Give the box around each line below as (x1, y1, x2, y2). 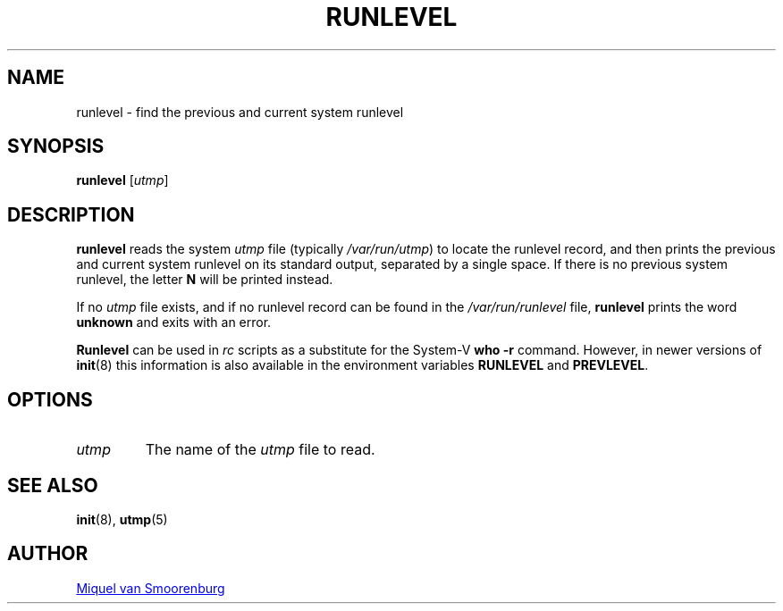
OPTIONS (7, 388, 93, 411)
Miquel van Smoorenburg (76, 580, 225, 596)
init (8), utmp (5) (76, 511, 168, 527)
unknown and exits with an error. (76, 314, 272, 331)
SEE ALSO (7, 473, 98, 497)
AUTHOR (7, 542, 88, 565)
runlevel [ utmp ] (76, 172, 169, 188)
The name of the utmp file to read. (145, 440, 375, 459)
